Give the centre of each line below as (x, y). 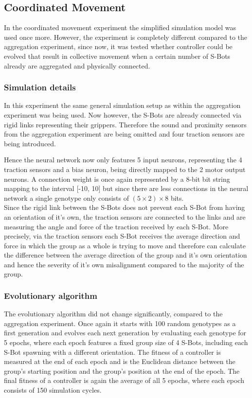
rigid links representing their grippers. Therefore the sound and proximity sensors (125, 124)
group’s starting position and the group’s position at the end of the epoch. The (122, 371)
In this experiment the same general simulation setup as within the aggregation (122, 105)
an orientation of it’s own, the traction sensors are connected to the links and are (125, 216)
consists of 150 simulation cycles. (53, 390)
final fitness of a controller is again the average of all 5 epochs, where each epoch (124, 380)
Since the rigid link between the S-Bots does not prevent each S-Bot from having (125, 207)
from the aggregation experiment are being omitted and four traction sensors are (124, 134)
